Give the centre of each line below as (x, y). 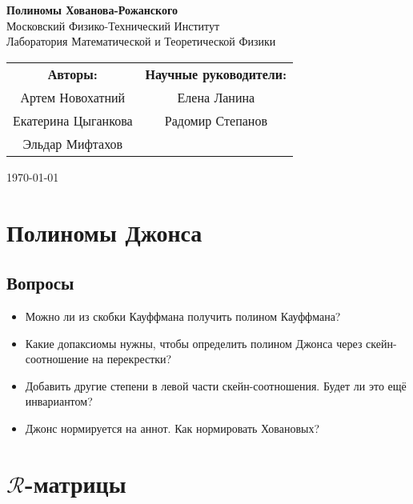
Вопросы (40, 283)
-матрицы (75, 483)
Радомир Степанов (216, 120)
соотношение (57, 359)
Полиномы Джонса (104, 232)
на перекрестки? (132, 359)
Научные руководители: (216, 74)
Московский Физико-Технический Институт (113, 25)
